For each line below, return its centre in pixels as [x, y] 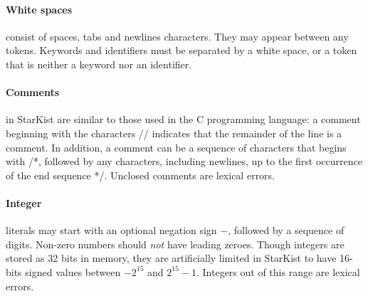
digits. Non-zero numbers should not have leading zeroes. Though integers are [175, 244]
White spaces [39, 9]
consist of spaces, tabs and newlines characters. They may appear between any [177, 36]
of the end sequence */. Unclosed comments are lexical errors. [141, 175]
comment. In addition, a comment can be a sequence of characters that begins [176, 147]
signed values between [73, 271]
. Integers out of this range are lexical [278, 271]
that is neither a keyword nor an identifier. [99, 64]
